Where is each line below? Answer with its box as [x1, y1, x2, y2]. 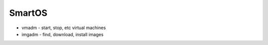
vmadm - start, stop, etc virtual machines [21, 25, 106, 31]
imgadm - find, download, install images [21, 31, 104, 37]
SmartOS [9, 7, 48, 18]
